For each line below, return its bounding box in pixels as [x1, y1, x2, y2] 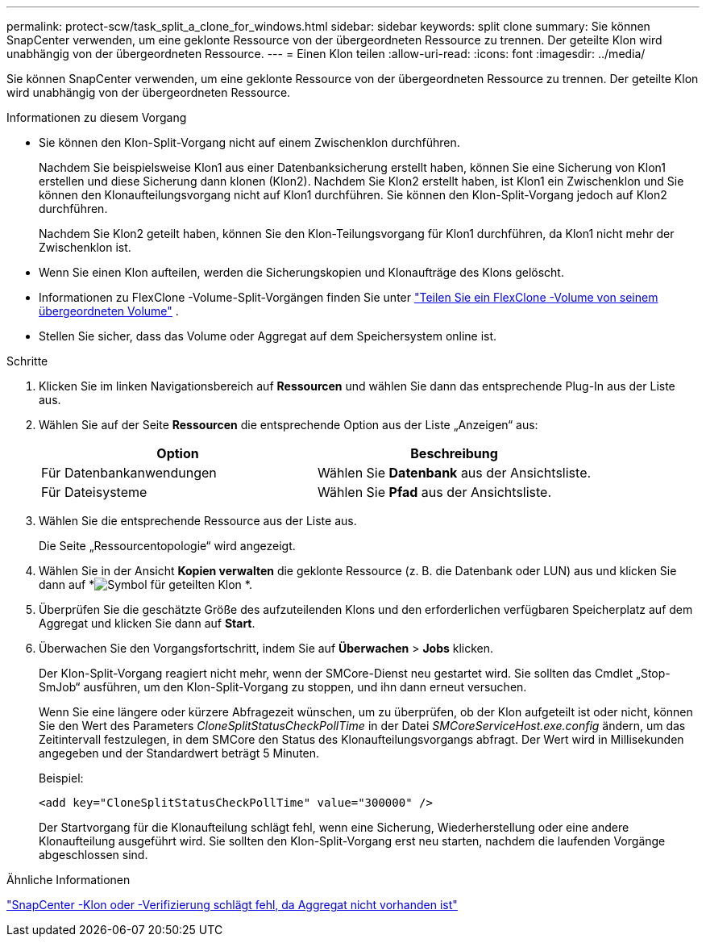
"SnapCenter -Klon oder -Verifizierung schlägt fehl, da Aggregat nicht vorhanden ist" [6, 898, 458, 912]
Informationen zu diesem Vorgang [6, 111, 187, 124]
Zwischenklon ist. [39, 240, 131, 254]
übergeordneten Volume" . [39, 304, 179, 318]
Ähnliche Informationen [6, 873, 131, 887]
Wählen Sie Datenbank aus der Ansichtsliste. [318, 465, 592, 481]
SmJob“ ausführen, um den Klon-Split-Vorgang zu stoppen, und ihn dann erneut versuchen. [39, 680, 527, 694]
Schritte [6, 354, 48, 368]
